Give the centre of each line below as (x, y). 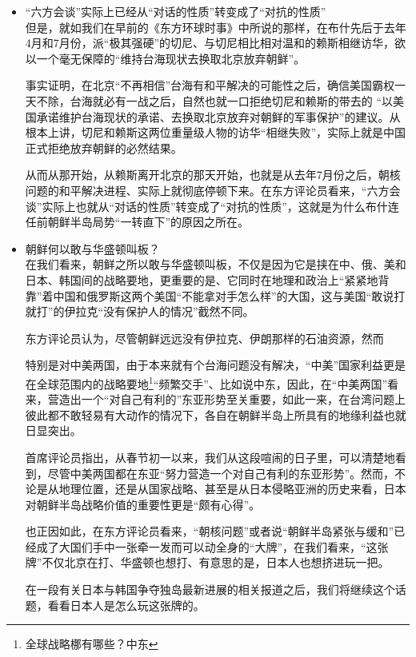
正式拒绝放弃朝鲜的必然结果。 (104, 147)
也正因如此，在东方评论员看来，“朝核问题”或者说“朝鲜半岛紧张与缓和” (210, 531)
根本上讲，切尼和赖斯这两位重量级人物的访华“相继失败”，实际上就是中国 (216, 132)
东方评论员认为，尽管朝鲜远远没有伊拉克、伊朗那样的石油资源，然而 (204, 338)
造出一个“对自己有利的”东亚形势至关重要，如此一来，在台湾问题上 (232, 399)
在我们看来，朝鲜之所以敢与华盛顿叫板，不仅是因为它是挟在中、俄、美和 (216, 264)
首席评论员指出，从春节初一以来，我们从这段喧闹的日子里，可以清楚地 (210, 457)
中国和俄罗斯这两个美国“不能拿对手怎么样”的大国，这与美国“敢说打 (229, 295)
